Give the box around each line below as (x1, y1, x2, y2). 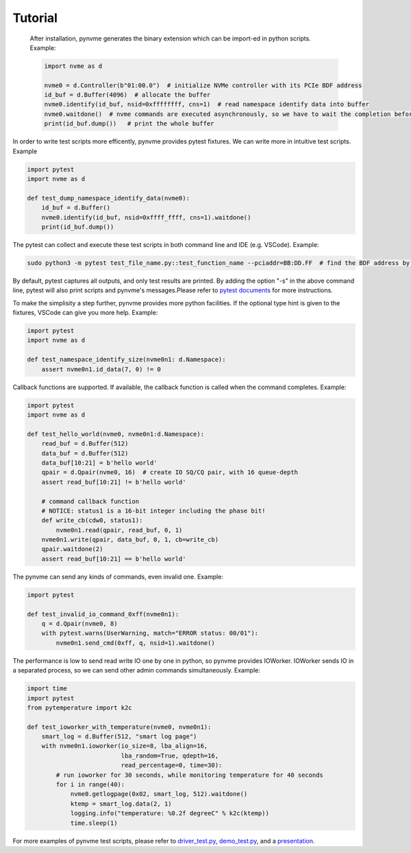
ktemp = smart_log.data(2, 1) (70, 799, 172, 808)
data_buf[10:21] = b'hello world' (41, 458, 158, 467)
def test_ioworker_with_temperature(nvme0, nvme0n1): (27, 723, 212, 731)
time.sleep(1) (70, 819, 118, 827)
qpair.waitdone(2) (41, 546, 103, 553)
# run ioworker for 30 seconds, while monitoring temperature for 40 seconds (55, 771, 323, 779)
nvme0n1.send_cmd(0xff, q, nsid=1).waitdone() (55, 639, 215, 646)
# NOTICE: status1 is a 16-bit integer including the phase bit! (41, 506, 266, 515)
